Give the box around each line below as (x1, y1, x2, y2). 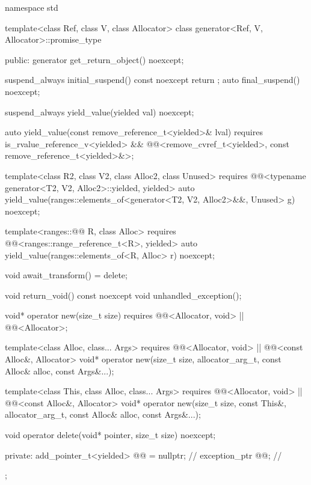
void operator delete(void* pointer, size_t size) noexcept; (5, 429, 216, 441)
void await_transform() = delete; (5, 269, 128, 281)
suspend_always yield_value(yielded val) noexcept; (5, 105, 194, 118)
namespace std (5, 1, 58, 13)
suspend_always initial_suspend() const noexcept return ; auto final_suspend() (5, 73, 300, 86)
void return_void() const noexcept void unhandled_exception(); (5, 288, 242, 301)
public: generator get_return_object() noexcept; (5, 53, 184, 66)
